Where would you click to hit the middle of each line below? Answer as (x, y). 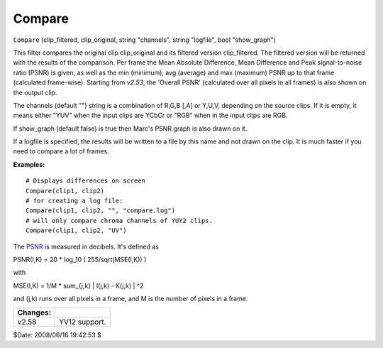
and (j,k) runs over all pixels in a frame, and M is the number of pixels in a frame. (131, 299)
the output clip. (35, 92)
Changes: (34, 312)
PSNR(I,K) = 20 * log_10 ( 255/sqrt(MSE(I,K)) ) (80, 259)
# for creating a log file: (74, 201)
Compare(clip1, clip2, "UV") (76, 230)
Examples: (29, 164)
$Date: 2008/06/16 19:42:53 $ (57, 335)
